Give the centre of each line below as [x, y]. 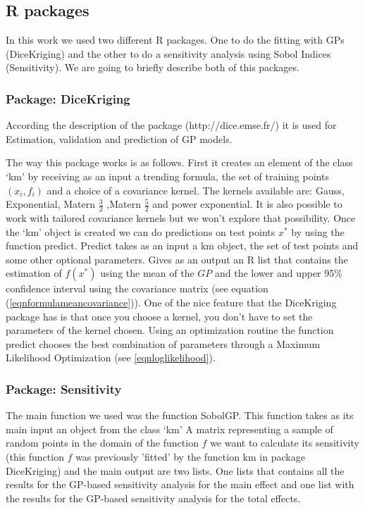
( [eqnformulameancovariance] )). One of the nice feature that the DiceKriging [171, 302]
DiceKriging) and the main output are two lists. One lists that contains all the [175, 470]
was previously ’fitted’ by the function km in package [190, 456]
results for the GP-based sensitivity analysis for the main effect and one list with [180, 484]
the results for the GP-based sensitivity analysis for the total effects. [153, 498]
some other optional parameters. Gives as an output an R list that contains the [177, 259]
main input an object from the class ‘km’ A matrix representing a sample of [169, 429]
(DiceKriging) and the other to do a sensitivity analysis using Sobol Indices [168, 53]
